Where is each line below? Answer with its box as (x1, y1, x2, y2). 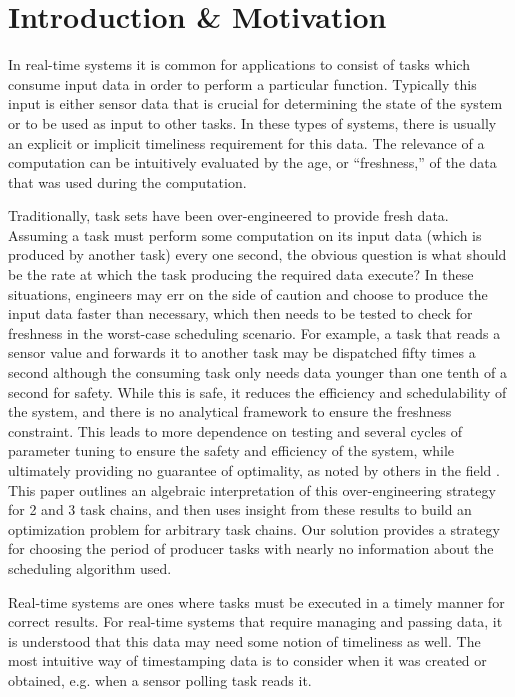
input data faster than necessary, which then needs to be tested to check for (8, 303, 473, 324)
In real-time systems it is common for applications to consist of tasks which (8, 54, 470, 75)
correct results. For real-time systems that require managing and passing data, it (8, 611, 503, 632)
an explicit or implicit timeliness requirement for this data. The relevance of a (8, 132, 485, 153)
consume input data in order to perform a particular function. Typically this (8, 73, 477, 94)
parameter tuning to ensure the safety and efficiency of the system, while (8, 440, 455, 461)
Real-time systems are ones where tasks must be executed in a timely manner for (8, 591, 505, 612)
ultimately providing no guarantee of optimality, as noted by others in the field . (8, 460, 500, 480)
